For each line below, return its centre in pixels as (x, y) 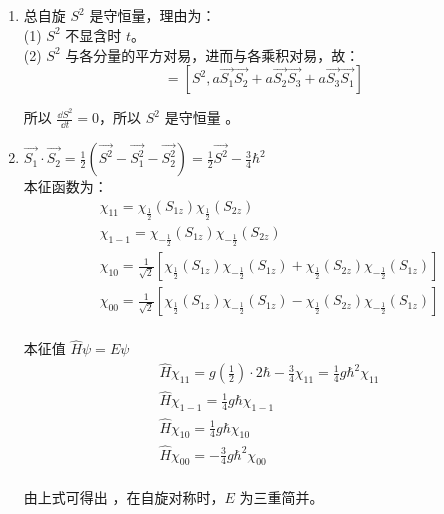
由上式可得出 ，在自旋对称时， (124, 497)
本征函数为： (65, 186)
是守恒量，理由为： (152, 15)
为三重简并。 (281, 497)
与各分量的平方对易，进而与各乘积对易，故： (212, 54)
